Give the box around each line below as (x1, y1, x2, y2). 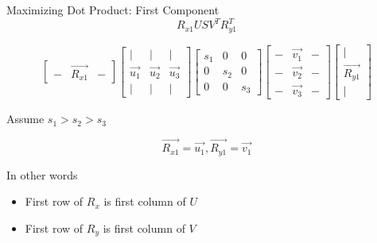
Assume (6, 110, 45, 127)
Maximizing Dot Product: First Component (6, 2, 220, 17)
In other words (6, 166, 78, 183)
